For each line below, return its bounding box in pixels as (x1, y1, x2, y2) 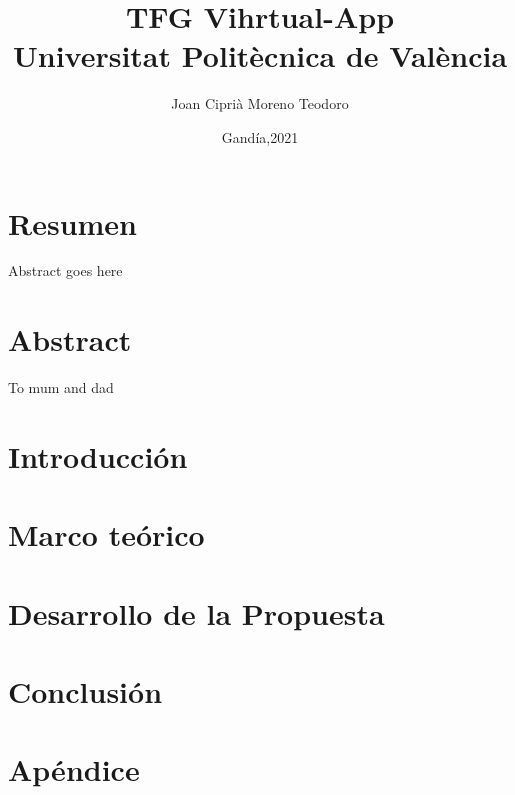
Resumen (8, 202, 137, 243)
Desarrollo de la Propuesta (8, 592, 385, 633)
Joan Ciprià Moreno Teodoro (171, 93, 349, 114)
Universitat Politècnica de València (12, 35, 508, 76)
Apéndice (8, 749, 140, 790)
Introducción (8, 435, 188, 476)
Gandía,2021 (221, 126, 299, 147)
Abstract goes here (8, 260, 123, 281)
